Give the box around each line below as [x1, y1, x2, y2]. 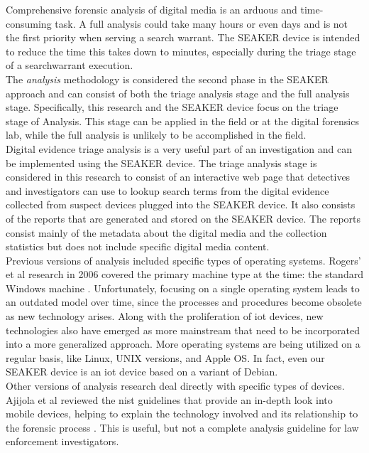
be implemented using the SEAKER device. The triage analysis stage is [6, 155, 317, 170]
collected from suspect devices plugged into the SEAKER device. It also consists [6, 197, 356, 212]
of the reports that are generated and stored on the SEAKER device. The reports [6, 210, 361, 225]
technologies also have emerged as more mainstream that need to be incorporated [6, 322, 360, 337]
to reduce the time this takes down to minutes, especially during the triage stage [6, 43, 356, 58]
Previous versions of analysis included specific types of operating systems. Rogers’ [6, 252, 361, 267]
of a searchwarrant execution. [6, 58, 133, 73]
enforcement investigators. [6, 434, 119, 449]
